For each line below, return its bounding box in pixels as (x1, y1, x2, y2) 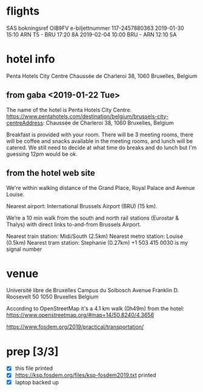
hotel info (6, 52, 56, 66)
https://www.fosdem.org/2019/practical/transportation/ (6, 323, 144, 331)
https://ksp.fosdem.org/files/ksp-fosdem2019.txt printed (15, 371, 156, 379)
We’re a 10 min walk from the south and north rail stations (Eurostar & (6, 214, 179, 222)
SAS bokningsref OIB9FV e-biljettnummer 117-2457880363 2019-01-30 (6, 24, 184, 32)
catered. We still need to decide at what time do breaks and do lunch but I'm (6, 144, 197, 151)
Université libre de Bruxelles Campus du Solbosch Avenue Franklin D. (6, 287, 179, 294)
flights (6, 4, 40, 18)
